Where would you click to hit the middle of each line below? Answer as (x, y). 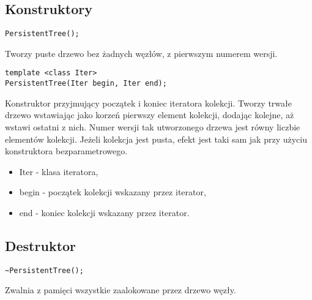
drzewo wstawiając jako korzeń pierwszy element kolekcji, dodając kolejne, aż (150, 115)
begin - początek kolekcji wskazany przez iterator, (113, 192)
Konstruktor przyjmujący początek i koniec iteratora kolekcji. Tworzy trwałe (148, 103)
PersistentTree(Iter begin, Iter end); (86, 84)
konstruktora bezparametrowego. (66, 151)
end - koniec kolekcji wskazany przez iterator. (104, 212)
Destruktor (41, 245)
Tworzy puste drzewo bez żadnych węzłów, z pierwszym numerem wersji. (141, 53)
